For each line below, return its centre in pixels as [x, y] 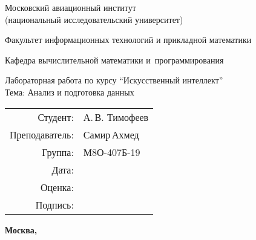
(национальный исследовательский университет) [94, 19]
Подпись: [54, 204]
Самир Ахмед [111, 134]
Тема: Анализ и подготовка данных [70, 92]
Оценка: [57, 187]
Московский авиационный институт [71, 7]
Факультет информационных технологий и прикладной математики [128, 40]
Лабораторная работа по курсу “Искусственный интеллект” [114, 80]
